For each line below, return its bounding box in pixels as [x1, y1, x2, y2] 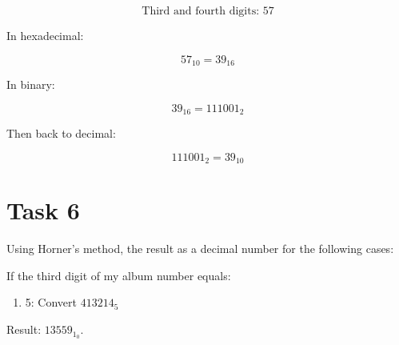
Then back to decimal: [6, 125, 116, 142]
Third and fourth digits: [142, 6, 260, 17]
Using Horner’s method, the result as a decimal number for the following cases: [6, 240, 394, 257]
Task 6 [6, 194, 80, 227]
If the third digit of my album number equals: [6, 267, 231, 283]
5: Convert [25, 294, 78, 311]
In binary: [6, 76, 55, 93]
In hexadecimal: [6, 27, 84, 43]
